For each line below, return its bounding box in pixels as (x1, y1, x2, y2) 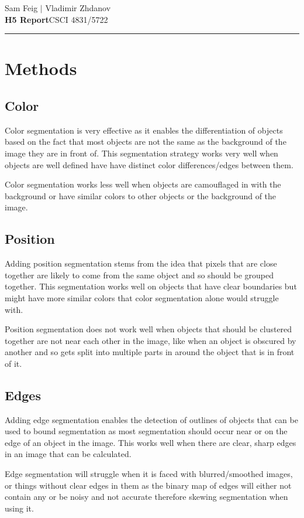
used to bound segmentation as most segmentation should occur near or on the (5, 425, 288, 437)
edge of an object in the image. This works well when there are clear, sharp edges (5, 436, 296, 448)
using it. (5, 502, 34, 514)
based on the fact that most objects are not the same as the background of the (5, 135, 286, 148)
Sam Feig (5, 2, 38, 13)
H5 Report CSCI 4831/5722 (5, 13, 108, 25)
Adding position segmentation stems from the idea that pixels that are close (5, 257, 277, 270)
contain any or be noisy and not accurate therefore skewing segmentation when (5, 490, 288, 503)
